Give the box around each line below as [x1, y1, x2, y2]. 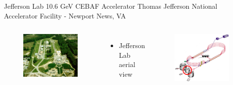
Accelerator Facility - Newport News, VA [4, 10, 126, 20]
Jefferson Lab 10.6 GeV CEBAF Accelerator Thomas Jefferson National [4, 1, 217, 11]
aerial [119, 59, 135, 69]
